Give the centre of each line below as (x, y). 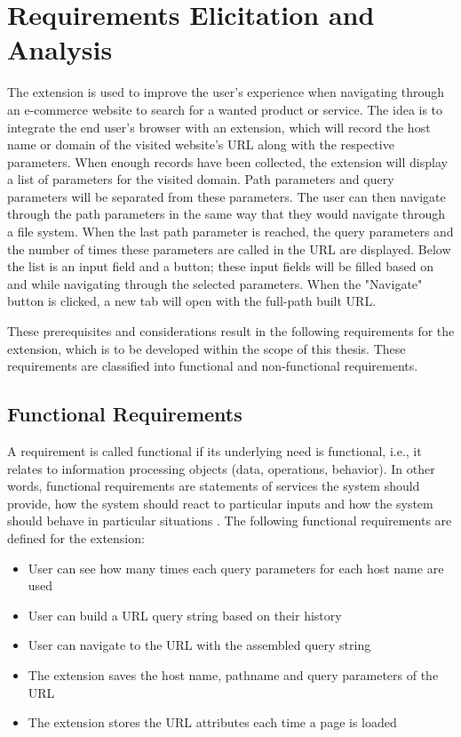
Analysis (60, 49)
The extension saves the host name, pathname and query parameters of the (233, 674)
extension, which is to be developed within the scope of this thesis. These (207, 348)
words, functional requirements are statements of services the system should (214, 486)
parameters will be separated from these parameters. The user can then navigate (227, 196)
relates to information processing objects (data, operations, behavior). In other (221, 468)
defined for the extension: (76, 537)
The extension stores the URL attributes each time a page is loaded (212, 722)
